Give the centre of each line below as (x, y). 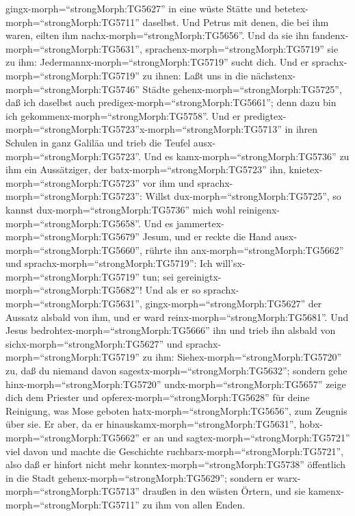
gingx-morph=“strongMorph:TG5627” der (234, 304)
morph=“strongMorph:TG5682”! (74, 290)
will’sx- (231, 263)
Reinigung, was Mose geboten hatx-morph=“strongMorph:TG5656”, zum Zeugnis (176, 410)
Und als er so (173, 290)
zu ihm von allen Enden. (194, 504)
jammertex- (200, 223)
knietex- (306, 169)
